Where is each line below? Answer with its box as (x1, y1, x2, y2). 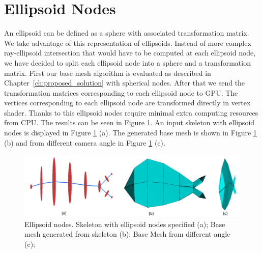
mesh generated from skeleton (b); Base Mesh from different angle (24, 229, 230, 239)
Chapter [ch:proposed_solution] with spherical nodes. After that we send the (4, 77, 245, 88)
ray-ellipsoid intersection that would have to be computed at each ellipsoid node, (4, 47, 256, 58)
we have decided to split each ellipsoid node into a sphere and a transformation (4, 57, 251, 68)
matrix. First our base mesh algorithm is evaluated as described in (4, 67, 211, 78)
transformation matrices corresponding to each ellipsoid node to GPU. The (4, 87, 238, 98)
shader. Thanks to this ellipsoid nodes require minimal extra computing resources (4, 107, 258, 118)
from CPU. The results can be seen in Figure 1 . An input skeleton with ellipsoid (4, 117, 255, 128)
